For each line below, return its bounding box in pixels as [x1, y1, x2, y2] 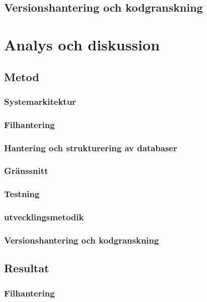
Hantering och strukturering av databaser [4, 141, 177, 154]
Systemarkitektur [4, 95, 76, 107]
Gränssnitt [4, 164, 48, 177]
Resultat [4, 260, 49, 276]
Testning [4, 188, 40, 200]
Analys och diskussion [4, 34, 160, 54]
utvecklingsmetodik [4, 211, 84, 223]
